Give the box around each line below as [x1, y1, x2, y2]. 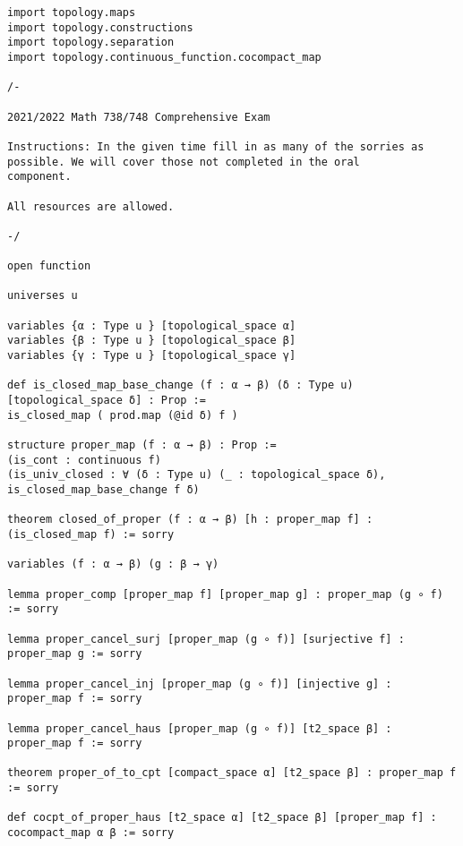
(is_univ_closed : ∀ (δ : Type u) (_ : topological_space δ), [7, 468, 386, 482]
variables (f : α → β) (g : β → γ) [7, 558, 219, 571]
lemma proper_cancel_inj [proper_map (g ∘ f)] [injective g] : [7, 677, 392, 690]
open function [7, 260, 91, 273]
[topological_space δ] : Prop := [7, 394, 206, 407]
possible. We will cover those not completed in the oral [7, 155, 360, 168]
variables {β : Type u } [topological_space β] [7, 334, 296, 347]
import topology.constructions [7, 21, 193, 34]
